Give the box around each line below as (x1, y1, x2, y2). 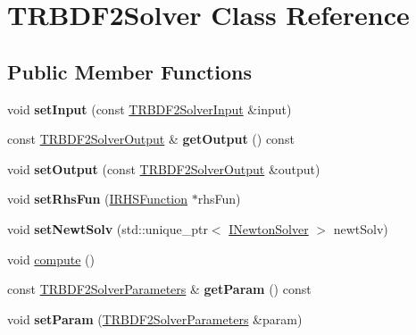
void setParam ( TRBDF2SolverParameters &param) (7, 309, 303, 328)
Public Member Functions (7, 57, 252, 85)
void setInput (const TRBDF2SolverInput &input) (7, 99, 292, 118)
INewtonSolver (229, 219, 309, 238)
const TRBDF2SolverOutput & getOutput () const (7, 130, 295, 148)
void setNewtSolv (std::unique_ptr (7, 219, 208, 238)
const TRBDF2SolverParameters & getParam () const (7, 280, 312, 298)
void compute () (7, 249, 96, 268)
